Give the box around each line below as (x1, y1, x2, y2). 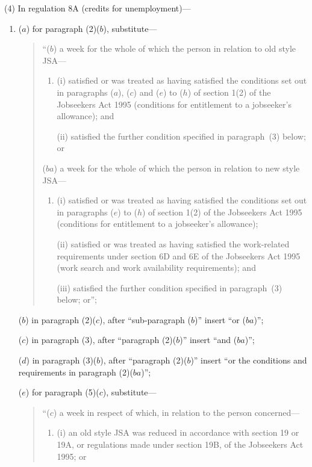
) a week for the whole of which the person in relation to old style (53, 42, 296, 55)
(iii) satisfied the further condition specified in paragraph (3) (57, 281, 282, 294)
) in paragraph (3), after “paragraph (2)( (25, 333, 176, 346)
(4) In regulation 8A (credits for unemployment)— (4, 2, 191, 14)
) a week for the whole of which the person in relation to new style (54, 161, 300, 174)
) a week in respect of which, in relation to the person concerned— (53, 406, 300, 418)
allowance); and (57, 110, 114, 122)
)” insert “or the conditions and (190, 354, 307, 366)
